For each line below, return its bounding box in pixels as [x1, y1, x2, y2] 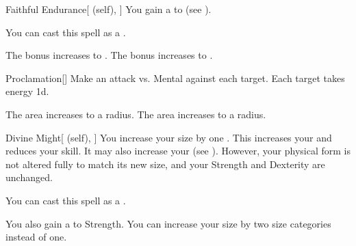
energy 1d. [5, 84, 49, 98]
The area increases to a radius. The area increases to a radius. [5, 107, 266, 121]
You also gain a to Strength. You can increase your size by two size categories [5, 216, 331, 230]
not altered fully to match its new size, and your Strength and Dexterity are [5, 156, 325, 171]
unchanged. [5, 170, 53, 184]
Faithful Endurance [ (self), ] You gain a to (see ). [5, 2, 212, 16]
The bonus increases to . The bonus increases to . [5, 48, 213, 62]
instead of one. [5, 230, 67, 244]
